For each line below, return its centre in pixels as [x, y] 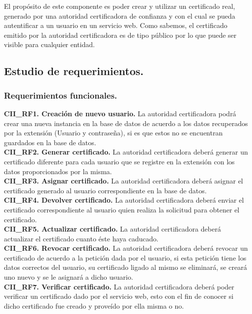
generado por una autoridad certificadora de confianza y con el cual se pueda [120, 15]
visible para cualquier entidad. [49, 44]
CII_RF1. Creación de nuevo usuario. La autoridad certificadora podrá [120, 113]
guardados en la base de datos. [50, 142]
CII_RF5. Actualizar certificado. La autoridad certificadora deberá [112, 229]
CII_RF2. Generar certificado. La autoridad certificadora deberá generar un [126, 152]
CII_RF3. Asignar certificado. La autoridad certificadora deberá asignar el [124, 181]
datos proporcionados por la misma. [58, 171]
